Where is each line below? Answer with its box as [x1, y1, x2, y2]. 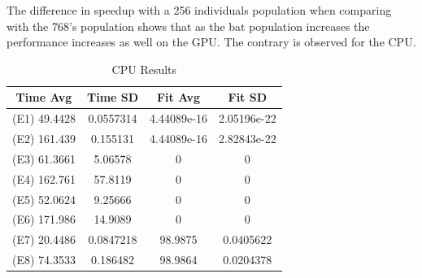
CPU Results [111, 60, 177, 77]
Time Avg [15, 89, 72, 106]
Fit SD [228, 89, 268, 106]
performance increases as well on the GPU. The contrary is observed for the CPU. [7, 33, 416, 50]
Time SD [86, 89, 139, 106]
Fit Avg [156, 89, 201, 106]
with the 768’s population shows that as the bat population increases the [7, 17, 370, 34]
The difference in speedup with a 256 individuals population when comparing [7, 2, 392, 18]
